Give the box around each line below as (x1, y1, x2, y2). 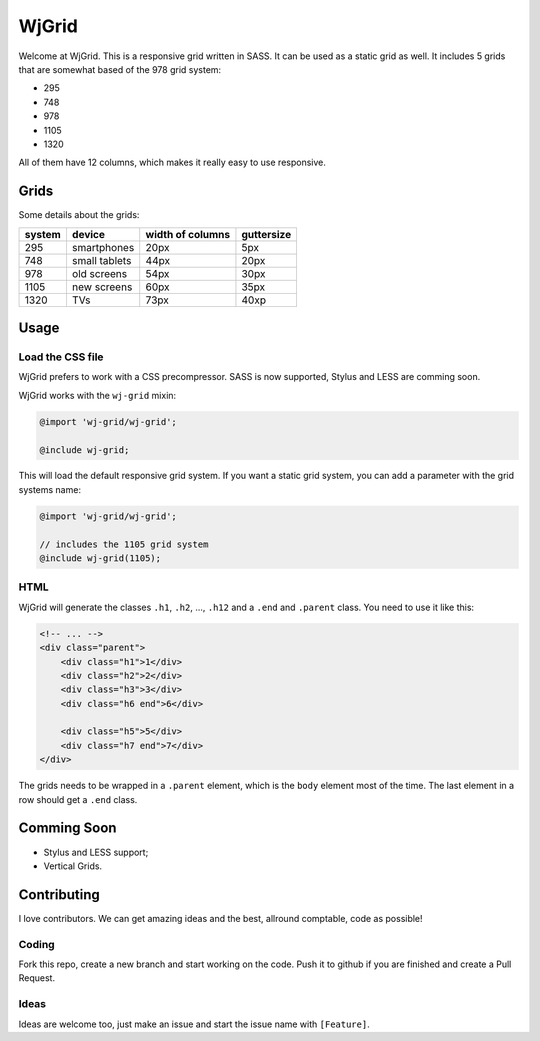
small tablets (71, 253, 132, 267)
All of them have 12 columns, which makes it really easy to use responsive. (18, 156, 327, 169)
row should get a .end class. (18, 793, 138, 805)
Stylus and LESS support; (43, 846, 149, 858)
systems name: (18, 483, 82, 495)
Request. (18, 972, 55, 984)
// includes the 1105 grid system (39, 538, 209, 550)
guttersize (241, 227, 292, 241)
